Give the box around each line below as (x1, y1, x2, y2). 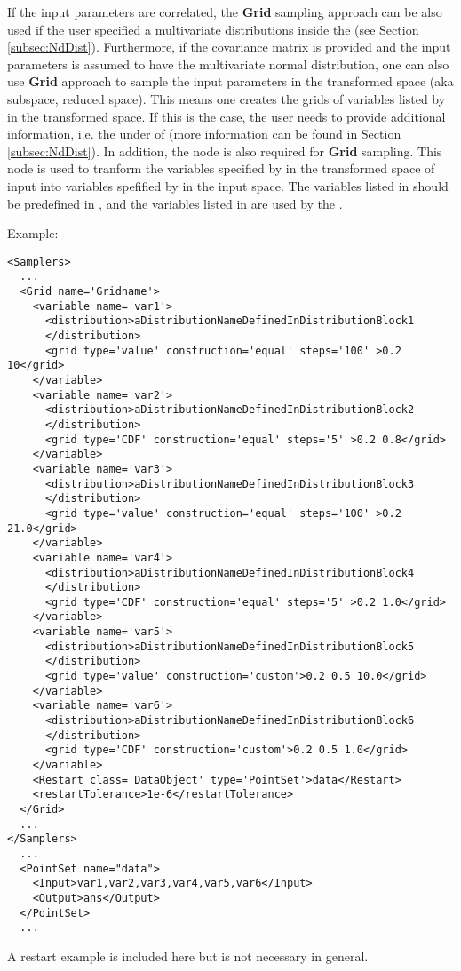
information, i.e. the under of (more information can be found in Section (7, 124, 401, 143)
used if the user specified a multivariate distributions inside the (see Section (7, 20, 419, 38)
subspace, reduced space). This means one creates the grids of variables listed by (7, 89, 446, 107)
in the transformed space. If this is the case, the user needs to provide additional (7, 107, 446, 125)
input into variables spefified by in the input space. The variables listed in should (7, 176, 449, 195)
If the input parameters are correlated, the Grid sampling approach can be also (7, 3, 442, 20)
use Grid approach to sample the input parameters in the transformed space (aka (7, 72, 454, 91)
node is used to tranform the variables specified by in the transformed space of (7, 159, 435, 178)
